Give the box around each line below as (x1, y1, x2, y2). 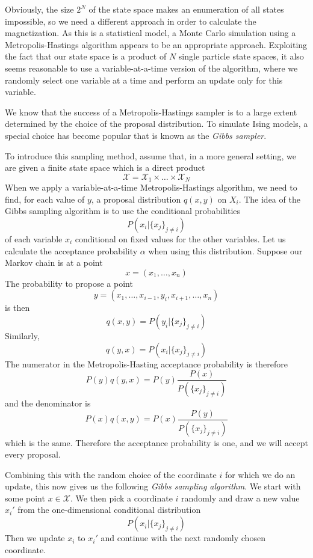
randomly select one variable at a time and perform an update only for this (5, 73, 283, 86)
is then (5, 301, 30, 314)
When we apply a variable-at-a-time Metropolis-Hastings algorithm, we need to (5, 181, 297, 194)
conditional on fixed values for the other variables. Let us (75, 232, 286, 245)
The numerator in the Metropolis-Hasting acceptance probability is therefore (5, 357, 288, 370)
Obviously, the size (5, 3, 74, 15)
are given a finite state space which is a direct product (5, 161, 205, 174)
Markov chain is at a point (5, 256, 103, 269)
